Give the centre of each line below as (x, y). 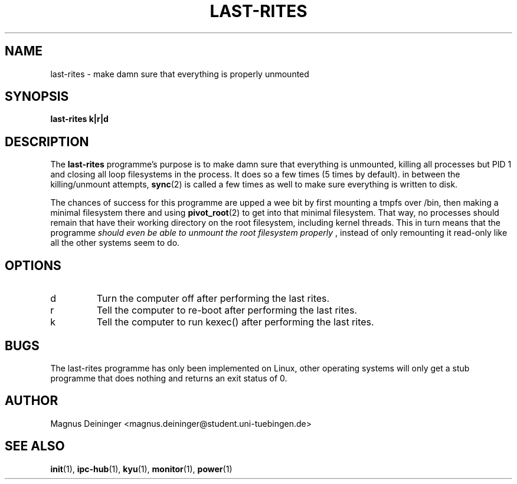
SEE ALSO (35, 446)
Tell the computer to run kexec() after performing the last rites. (235, 322)
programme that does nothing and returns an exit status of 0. (169, 378)
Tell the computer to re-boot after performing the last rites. (227, 310)
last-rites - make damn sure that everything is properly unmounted (180, 74)
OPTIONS (33, 265)
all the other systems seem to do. (115, 243)
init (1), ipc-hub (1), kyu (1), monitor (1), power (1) (141, 469)
